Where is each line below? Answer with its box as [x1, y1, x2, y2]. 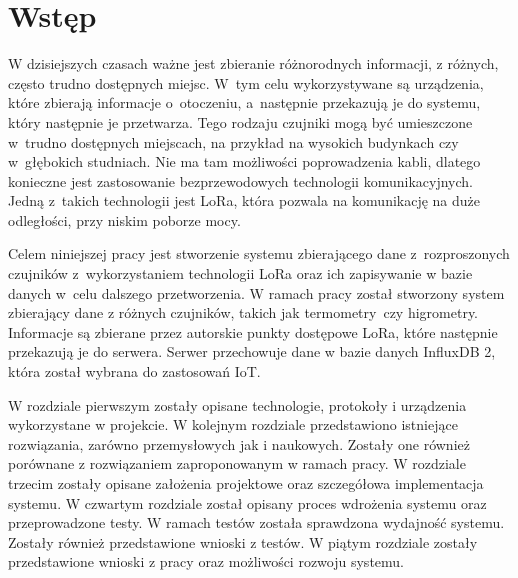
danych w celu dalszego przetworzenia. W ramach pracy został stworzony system [8, 282, 505, 303]
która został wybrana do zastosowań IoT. [8, 361, 261, 382]
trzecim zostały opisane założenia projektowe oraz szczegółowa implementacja [8, 473, 484, 493]
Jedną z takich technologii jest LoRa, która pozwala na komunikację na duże [8, 190, 481, 211]
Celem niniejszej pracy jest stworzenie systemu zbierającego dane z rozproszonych [8, 243, 510, 264]
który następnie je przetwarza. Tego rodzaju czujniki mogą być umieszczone [8, 111, 473, 132]
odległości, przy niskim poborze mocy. [8, 209, 241, 230]
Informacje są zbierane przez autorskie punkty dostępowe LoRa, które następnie [8, 321, 498, 342]
